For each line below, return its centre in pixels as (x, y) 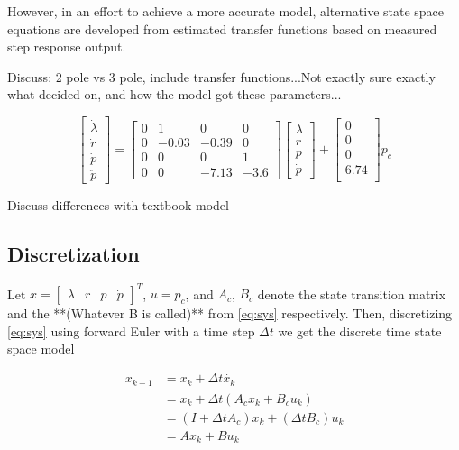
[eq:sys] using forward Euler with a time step (131, 331)
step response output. (67, 46)
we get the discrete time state (360, 331)
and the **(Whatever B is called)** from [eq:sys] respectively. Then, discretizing (230, 313)
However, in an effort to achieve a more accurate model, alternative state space (226, 11)
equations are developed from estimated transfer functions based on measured (222, 28)
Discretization (73, 253)
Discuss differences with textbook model (118, 204)
